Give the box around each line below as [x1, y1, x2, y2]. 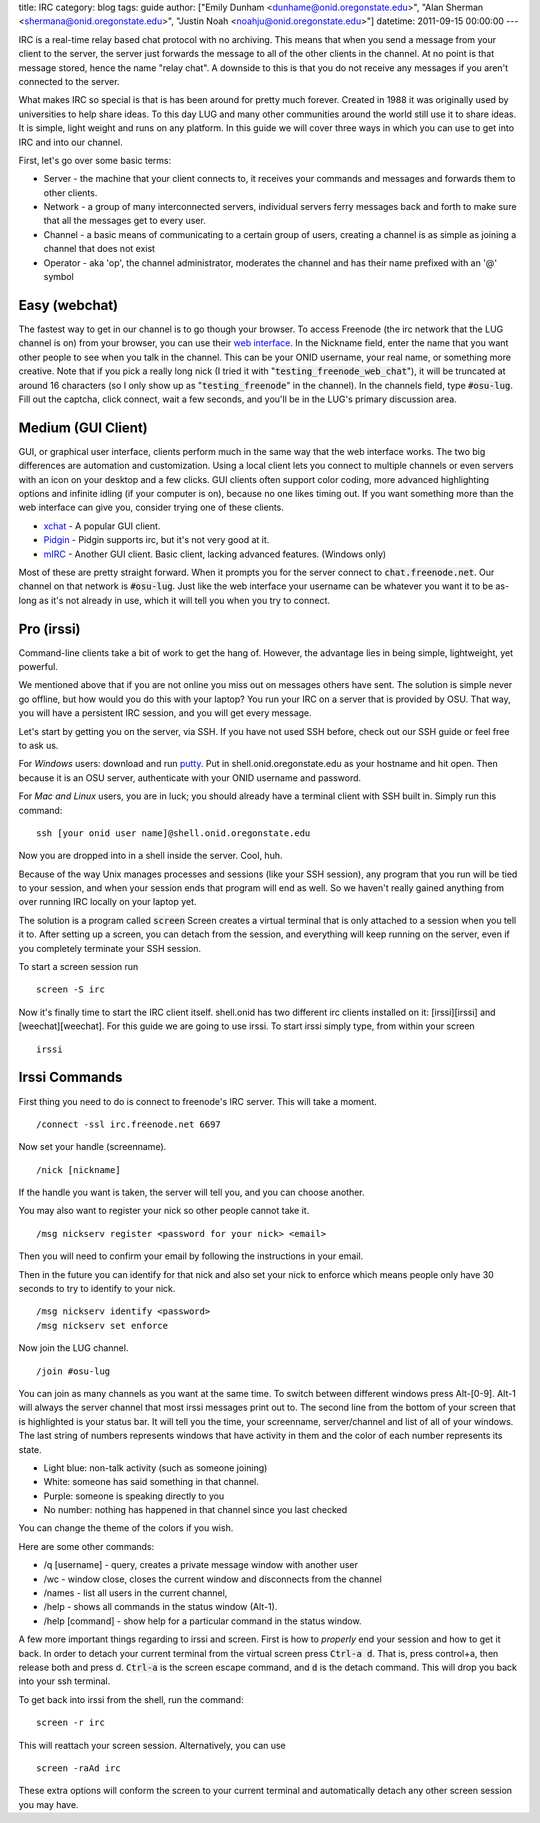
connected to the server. [18, 75, 120, 87]
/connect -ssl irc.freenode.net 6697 [36, 1118, 222, 1130]
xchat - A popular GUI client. [43, 520, 161, 532]
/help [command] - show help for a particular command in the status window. [43, 1615, 362, 1627]
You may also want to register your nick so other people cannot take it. [18, 1205, 310, 1217]
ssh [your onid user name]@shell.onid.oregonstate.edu [36, 827, 311, 839]
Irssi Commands [18, 1069, 123, 1086]
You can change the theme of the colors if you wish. [18, 1522, 234, 1534]
